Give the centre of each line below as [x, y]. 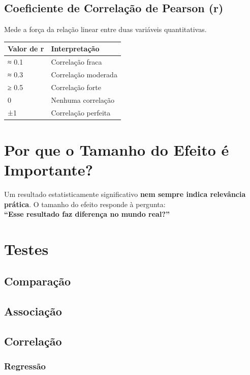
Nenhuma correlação [83, 99]
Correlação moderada [84, 74]
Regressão [25, 366]
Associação [33, 311]
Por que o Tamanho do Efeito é [117, 149]
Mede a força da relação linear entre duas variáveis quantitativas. [105, 29]
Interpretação [75, 49]
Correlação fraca [76, 62]
